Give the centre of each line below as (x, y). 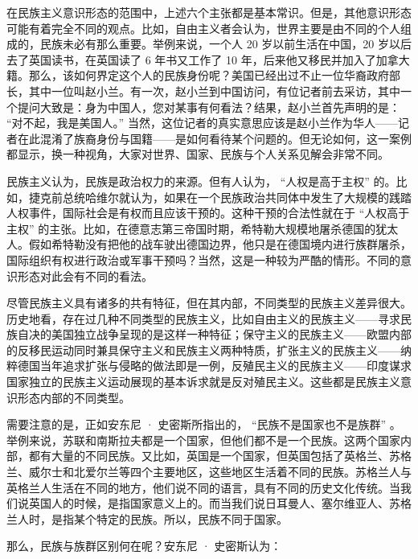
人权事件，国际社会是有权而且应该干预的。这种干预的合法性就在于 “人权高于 (208, 213)
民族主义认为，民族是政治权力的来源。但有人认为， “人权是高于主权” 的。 (201, 181)
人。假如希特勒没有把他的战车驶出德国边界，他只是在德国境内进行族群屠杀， (209, 244)
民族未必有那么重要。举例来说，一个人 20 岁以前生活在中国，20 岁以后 (225, 44)
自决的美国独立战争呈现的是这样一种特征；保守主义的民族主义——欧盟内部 (214, 334)
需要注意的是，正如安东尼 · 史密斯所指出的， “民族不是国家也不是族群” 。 (204, 424)
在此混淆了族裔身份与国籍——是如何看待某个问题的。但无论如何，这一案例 (214, 138)
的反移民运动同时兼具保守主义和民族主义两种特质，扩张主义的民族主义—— (203, 349)
